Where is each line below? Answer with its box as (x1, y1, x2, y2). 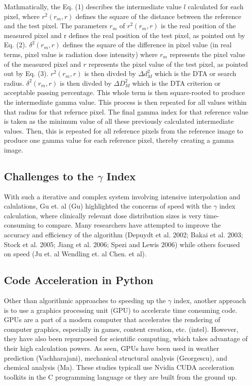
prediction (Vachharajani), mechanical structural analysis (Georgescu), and (4, 352, 227, 363)
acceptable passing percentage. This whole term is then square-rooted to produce (4, 87, 245, 97)
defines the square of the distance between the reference (75, 11, 241, 21)
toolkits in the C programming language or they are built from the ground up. (4, 371, 237, 382)
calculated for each (188, 1, 244, 11)
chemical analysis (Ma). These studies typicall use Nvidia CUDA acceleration (4, 362, 234, 372)
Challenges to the (4, 168, 94, 183)
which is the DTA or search (154, 68, 236, 78)
